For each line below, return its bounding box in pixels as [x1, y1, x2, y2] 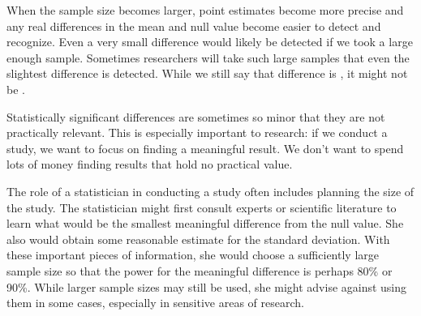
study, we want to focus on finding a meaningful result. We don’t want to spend [6, 139, 404, 156]
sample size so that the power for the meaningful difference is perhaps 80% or [6, 262, 393, 279]
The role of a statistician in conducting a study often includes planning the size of [6, 182, 415, 199]
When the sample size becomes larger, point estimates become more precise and [6, 2, 404, 18]
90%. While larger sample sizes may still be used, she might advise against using [6, 278, 407, 295]
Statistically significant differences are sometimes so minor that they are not [6, 108, 385, 125]
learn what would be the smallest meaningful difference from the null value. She [6, 215, 404, 232]
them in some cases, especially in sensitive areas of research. [6, 294, 304, 311]
